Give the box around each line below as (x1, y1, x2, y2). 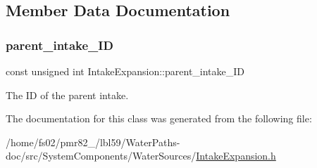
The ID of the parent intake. (6, 87, 129, 102)
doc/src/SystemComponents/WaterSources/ (6, 148, 197, 163)
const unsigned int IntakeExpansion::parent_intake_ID (6, 64, 245, 78)
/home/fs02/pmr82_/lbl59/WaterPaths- (6, 134, 180, 149)
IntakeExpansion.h (196, 148, 276, 163)
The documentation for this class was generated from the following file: (6, 111, 312, 126)
